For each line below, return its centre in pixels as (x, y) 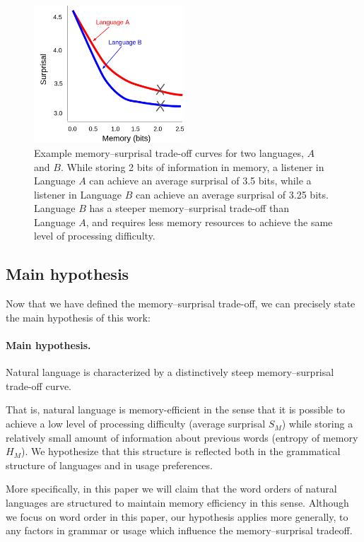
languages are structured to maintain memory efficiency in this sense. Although (177, 503)
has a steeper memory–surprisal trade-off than (189, 208)
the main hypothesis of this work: (78, 317)
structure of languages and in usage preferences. (109, 465)
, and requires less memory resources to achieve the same (209, 222)
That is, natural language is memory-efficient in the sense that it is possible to (176, 410)
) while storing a (317, 424)
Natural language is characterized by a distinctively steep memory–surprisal (170, 372)
